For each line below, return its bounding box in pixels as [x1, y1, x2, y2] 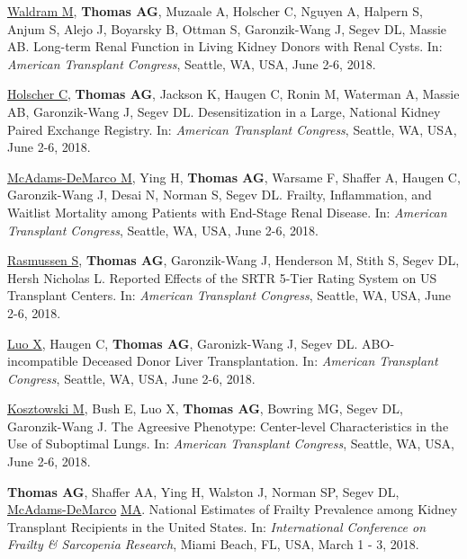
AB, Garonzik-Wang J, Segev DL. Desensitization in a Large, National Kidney [7, 102, 441, 120]
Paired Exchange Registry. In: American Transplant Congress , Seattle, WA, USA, [7, 120, 457, 138]
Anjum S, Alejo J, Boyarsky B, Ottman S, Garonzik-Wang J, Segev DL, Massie [7, 19, 447, 38]
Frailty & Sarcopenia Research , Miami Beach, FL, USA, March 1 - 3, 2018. [7, 535, 419, 554]
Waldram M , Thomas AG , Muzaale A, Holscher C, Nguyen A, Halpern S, [7, 2, 423, 20]
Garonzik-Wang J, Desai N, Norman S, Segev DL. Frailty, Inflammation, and [7, 185, 432, 204]
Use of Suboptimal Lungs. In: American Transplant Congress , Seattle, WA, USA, [7, 434, 454, 453]
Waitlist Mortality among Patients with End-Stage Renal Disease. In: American [7, 202, 447, 221]
